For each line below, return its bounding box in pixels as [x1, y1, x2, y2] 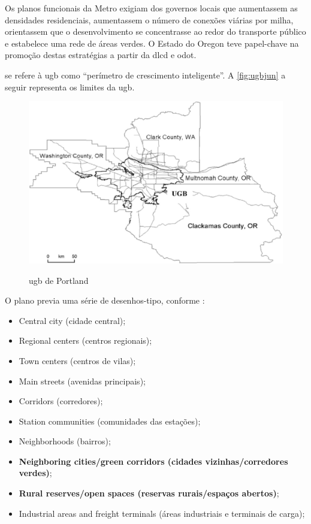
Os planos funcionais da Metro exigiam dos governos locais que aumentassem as [5, 2, 298, 14]
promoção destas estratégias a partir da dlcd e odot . [5, 49, 197, 61]
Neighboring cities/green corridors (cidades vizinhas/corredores [19, 455, 288, 467]
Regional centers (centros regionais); [19, 334, 152, 347]
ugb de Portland [29, 274, 89, 286]
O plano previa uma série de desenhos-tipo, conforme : [5, 294, 205, 307]
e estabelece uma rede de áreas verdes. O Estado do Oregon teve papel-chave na [5, 37, 299, 49]
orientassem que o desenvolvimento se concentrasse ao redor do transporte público [5, 25, 306, 38]
